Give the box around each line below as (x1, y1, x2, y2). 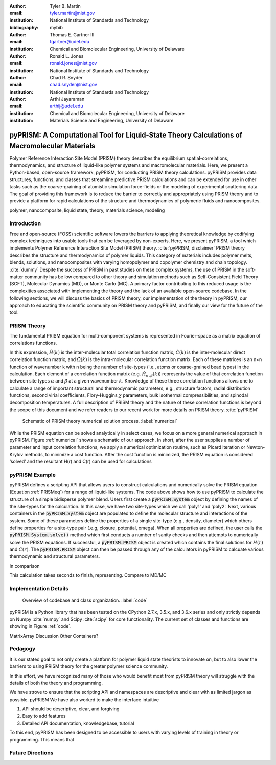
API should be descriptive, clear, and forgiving (22, 706, 120, 712)
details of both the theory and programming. (9, 680, 103, 686)
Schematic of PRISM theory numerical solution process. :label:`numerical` (22, 418, 177, 424)
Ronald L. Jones (50, 53, 84, 59)
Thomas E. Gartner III (50, 31, 95, 38)
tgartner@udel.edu (50, 38, 89, 44)
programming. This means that (9, 736, 74, 742)
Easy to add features (22, 713, 66, 719)
